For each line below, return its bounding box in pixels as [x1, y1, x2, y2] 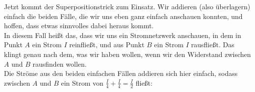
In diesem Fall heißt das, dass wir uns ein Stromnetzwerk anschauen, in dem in [4, 30, 241, 40]
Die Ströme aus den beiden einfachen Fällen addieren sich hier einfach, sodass [4, 68, 238, 78]
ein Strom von [61, 77, 103, 88]
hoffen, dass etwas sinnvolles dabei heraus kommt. [4, 20, 154, 31]
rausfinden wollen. [32, 58, 87, 69]
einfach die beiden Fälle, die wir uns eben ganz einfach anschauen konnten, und [4, 11, 243, 21]
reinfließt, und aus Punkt [69, 39, 145, 50]
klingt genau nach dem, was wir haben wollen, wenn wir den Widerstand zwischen [4, 49, 251, 59]
